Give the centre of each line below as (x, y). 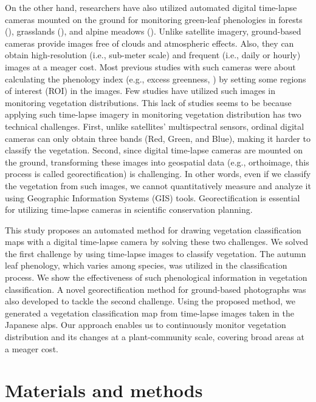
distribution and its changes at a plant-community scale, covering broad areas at (155, 337)
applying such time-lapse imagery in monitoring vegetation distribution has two (153, 114)
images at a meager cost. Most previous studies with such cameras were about (150, 66)
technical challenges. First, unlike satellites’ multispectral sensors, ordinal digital (155, 126)
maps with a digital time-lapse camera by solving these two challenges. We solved (156, 242)
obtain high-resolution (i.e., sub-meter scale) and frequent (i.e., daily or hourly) (153, 55)
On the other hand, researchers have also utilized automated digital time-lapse (151, 7)
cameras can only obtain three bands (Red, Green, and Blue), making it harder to (158, 138)
